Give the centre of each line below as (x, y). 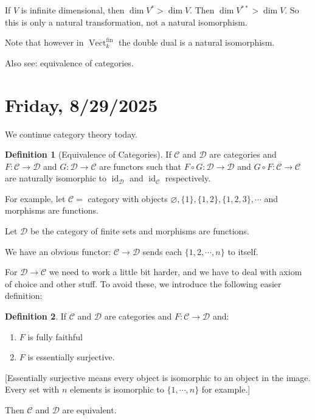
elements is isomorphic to (117, 389)
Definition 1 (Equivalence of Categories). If (88, 154)
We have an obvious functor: (58, 251)
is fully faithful (55, 336)
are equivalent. (89, 410)
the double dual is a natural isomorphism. (196, 42)
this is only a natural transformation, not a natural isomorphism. (126, 22)
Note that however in (44, 42)
